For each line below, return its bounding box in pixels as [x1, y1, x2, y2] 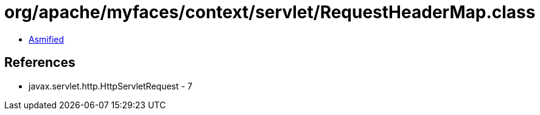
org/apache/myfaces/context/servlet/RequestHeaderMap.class [4, 2, 536, 23]
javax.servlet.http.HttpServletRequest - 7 [29, 80, 192, 91]
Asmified [29, 33, 65, 44]
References [4, 55, 75, 71]
